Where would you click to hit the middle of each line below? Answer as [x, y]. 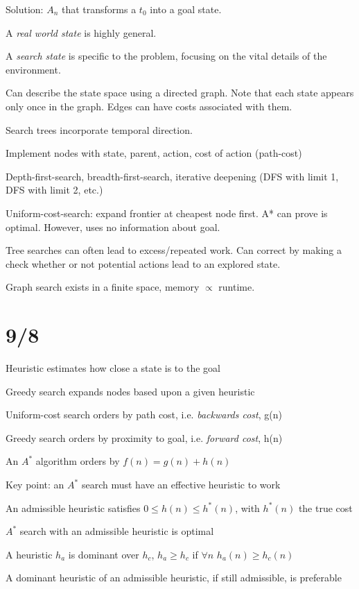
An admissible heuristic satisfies [73, 507]
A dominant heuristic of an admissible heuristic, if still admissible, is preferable [174, 578]
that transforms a [99, 9]
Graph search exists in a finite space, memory [103, 287]
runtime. [237, 287]
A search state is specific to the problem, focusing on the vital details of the [166, 56]
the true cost [325, 507]
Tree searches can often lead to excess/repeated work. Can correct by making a [174, 250]
